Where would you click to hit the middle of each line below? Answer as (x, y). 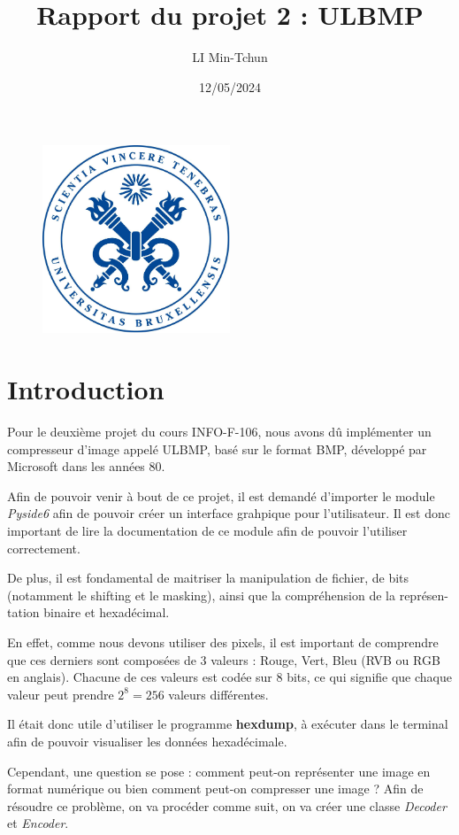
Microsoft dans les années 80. (86, 466)
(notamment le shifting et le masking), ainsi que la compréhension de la (201, 595)
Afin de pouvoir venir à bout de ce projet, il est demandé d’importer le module (221, 495)
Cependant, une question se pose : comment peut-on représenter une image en (219, 771)
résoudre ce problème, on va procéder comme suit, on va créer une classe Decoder (227, 805)
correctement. (44, 548)
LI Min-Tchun (230, 57)
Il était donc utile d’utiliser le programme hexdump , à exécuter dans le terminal (228, 724)
